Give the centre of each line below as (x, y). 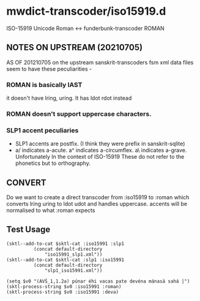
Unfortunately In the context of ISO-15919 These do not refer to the (100, 157)
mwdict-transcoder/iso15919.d (86, 11)
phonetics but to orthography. (53, 163)
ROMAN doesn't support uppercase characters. (79, 113)
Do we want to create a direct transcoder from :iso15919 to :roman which (98, 197)
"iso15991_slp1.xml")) (74, 254)
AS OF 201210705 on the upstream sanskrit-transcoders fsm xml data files (100, 62)
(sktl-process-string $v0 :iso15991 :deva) (63, 292)
